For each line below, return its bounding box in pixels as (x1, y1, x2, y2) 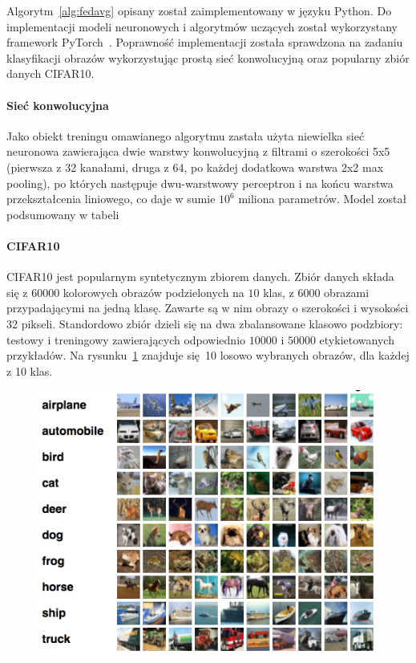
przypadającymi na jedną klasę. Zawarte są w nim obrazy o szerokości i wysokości (6, 299, 409, 316)
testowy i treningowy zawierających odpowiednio (6, 331, 246, 348)
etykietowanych (319, 331, 394, 348)
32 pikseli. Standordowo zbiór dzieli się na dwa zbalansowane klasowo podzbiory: (6, 315, 403, 331)
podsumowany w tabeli (6, 205, 119, 222)
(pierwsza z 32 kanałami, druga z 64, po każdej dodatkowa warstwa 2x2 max (6, 158, 384, 175)
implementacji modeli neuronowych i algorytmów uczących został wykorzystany (6, 18, 398, 35)
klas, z (263, 283, 294, 300)
